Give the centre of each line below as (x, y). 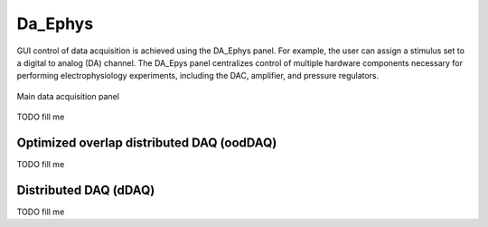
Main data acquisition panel (68, 96)
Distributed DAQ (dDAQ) (86, 190)
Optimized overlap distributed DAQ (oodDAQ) (147, 142)
